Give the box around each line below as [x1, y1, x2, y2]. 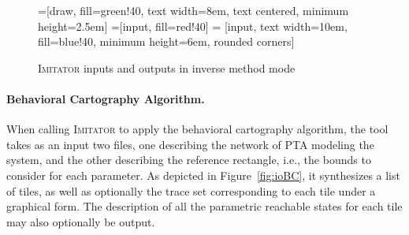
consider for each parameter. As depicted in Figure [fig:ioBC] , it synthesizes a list [6, 166, 400, 183]
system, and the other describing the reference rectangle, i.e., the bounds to [6, 151, 371, 168]
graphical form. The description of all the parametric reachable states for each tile [6, 198, 403, 214]
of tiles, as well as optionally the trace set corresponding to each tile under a [6, 182, 376, 199]
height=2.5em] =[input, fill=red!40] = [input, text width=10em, [38, 17, 348, 34]
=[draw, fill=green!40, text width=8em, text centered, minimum [38, 2, 349, 18]
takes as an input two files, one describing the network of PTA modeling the [6, 136, 374, 152]
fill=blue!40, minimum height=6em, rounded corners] [38, 33, 295, 50]
